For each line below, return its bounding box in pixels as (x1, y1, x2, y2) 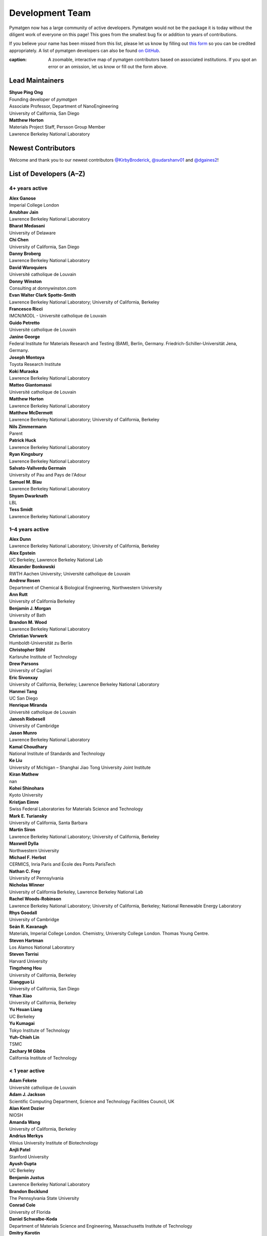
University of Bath (9, 612, 46, 618)
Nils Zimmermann (9, 423, 47, 430)
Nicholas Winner (9, 882, 44, 888)
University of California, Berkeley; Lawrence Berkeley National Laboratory (9, 681, 160, 687)
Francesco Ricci (9, 306, 43, 312)
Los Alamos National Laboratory (9, 944, 75, 950)
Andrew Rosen (9, 577, 41, 583)
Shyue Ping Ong (9, 89, 43, 95)
